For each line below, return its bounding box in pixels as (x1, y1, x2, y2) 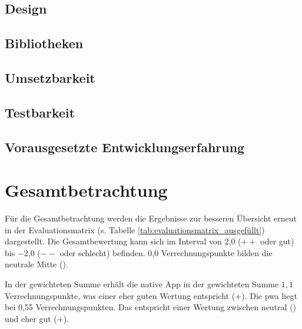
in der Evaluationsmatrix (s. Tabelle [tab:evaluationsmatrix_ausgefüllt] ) (5, 223, 265, 236)
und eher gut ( (5, 312, 57, 324)
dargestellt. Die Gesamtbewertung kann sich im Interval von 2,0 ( (5, 235, 241, 247)
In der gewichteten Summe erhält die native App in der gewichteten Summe (5, 278, 279, 290)
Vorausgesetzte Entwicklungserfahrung (5, 137, 245, 156)
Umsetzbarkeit (5, 68, 95, 86)
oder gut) (260, 235, 294, 247)
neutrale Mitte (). (5, 258, 68, 270)
